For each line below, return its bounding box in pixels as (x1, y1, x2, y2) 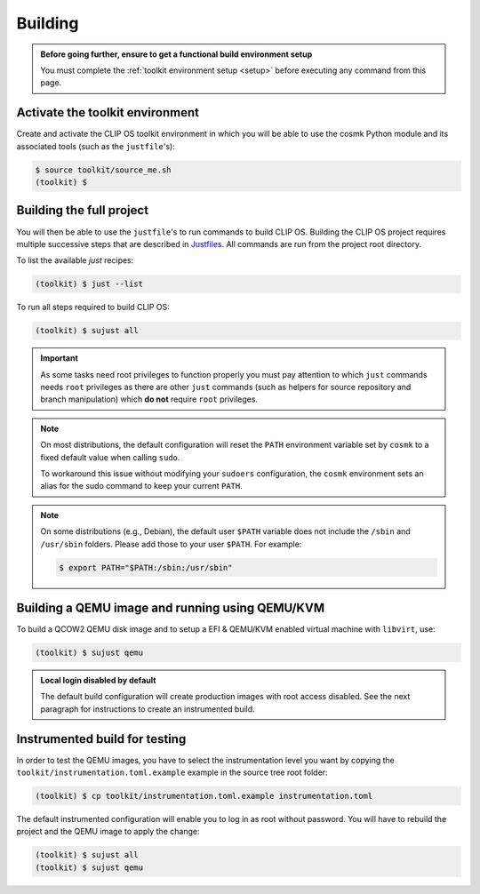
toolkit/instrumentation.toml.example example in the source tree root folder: (16, 767, 328, 778)
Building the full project (16, 203, 149, 218)
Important (40, 353, 79, 363)
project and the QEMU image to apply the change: (16, 826, 200, 837)
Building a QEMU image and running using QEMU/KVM (16, 600, 324, 615)
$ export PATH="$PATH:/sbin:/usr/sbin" (59, 563, 233, 572)
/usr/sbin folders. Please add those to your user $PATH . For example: (40, 539, 302, 549)
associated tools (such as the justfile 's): (16, 140, 175, 151)
